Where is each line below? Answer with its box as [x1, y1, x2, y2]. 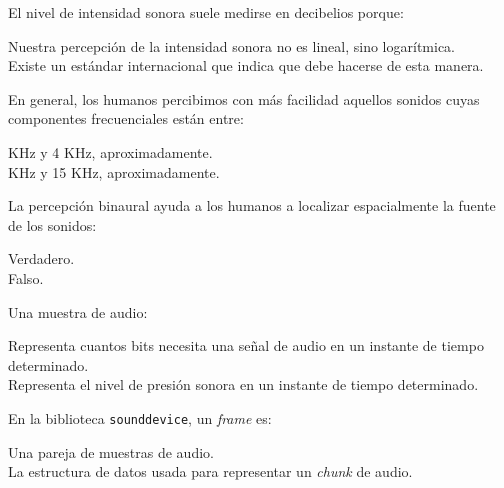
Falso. [8, 267, 44, 288]
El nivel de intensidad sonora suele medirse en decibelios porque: [8, 2, 404, 22]
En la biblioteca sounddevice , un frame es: [8, 407, 272, 428]
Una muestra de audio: [8, 301, 148, 322]
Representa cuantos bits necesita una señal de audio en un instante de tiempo [8, 335, 484, 356]
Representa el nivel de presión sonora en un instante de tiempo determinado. [8, 374, 479, 395]
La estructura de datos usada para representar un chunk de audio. [8, 461, 413, 482]
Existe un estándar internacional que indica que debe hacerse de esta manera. [8, 55, 484, 76]
